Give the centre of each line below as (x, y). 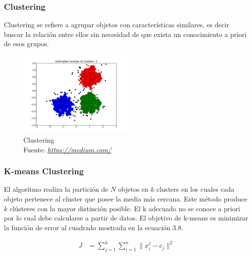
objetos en (133, 189)
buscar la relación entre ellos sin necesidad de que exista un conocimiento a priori (125, 34)
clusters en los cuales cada (195, 189)
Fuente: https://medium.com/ (67, 149)
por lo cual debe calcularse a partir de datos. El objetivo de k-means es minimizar (126, 218)
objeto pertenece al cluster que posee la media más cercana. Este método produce (126, 198)
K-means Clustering (44, 171)
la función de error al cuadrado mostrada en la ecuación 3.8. (94, 227)
